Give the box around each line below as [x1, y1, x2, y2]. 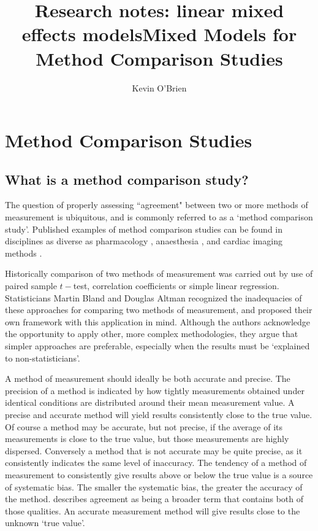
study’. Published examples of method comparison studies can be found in [5, 222, 283, 235]
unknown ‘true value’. [5, 516, 85, 529]
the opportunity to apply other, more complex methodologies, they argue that [5, 327, 298, 340]
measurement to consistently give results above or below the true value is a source [5, 468, 313, 481]
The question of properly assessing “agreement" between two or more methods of [5, 198, 308, 211]
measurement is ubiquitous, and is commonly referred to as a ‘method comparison [5, 211, 313, 223]
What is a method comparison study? [5, 169, 249, 188]
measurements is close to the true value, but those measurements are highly [5, 432, 289, 445]
